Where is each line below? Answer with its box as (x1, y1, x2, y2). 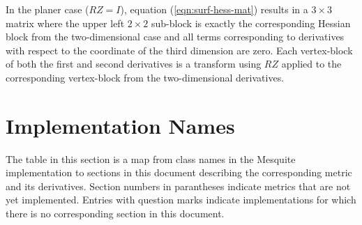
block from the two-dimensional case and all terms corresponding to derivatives (6, 29, 345, 44)
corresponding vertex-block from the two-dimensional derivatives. (6, 70, 285, 84)
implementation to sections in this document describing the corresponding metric (6, 165, 352, 180)
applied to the (281, 56, 342, 71)
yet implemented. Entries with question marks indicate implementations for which (6, 192, 356, 207)
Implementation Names (6, 111, 235, 139)
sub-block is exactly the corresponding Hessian (151, 15, 351, 30)
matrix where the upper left (6, 15, 125, 30)
